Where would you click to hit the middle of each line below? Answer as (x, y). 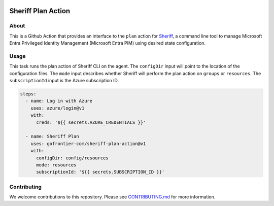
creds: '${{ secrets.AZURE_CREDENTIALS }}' (91, 122)
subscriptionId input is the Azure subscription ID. (64, 81)
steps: (28, 94)
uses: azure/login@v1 (58, 108)
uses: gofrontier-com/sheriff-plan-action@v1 (88, 144)
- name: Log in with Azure (59, 101)
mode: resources (56, 165)
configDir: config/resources (72, 158)
